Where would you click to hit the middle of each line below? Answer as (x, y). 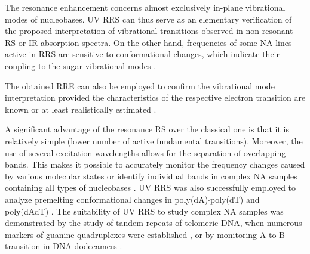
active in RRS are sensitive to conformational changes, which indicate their (142, 54)
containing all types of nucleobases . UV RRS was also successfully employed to (151, 188)
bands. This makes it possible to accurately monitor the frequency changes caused (155, 164)
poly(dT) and (235, 199)
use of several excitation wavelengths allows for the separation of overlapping (145, 152)
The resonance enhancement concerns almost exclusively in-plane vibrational (145, 7)
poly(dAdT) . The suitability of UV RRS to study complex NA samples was (144, 211)
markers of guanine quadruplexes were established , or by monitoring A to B (145, 234)
